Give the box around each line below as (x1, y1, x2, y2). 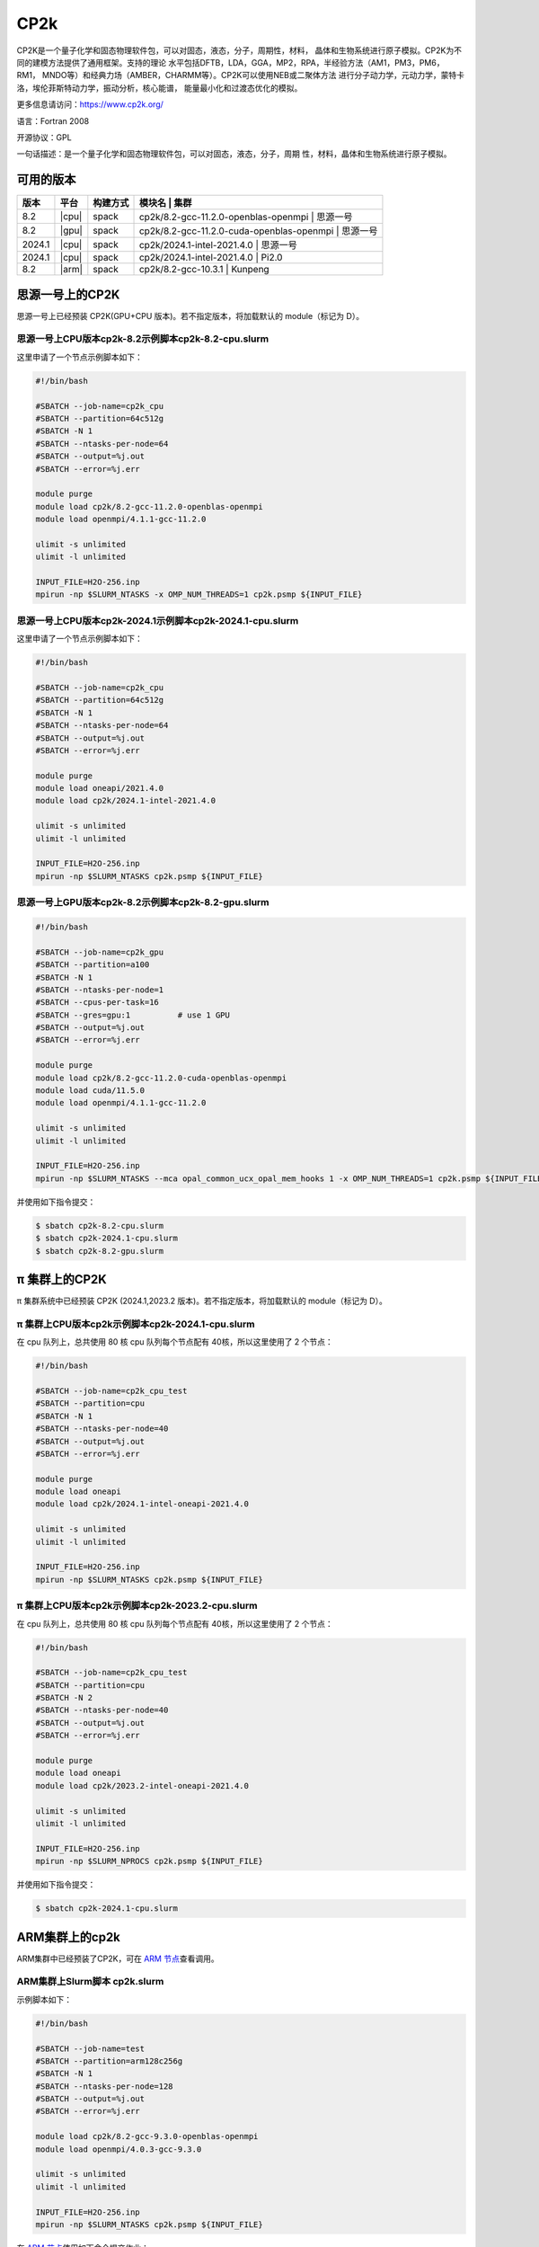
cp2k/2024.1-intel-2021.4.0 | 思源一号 (138, 239, 298, 252)
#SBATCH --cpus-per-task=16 (35, 998, 159, 1008)
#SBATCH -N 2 (35, 1692, 93, 1703)
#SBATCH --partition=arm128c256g (35, 2056, 183, 2066)
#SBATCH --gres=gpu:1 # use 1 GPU (35, 1009, 231, 1020)
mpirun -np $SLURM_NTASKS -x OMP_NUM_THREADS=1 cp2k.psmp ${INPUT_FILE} (35, 590, 363, 599)
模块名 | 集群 (138, 197, 192, 209)
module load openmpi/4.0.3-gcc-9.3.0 (35, 2144, 202, 2154)
